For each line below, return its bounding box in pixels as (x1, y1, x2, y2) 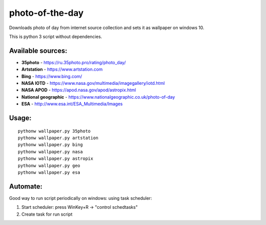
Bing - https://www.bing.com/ (21, 73, 82, 79)
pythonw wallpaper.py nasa (18, 149, 83, 154)
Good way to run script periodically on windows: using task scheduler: (9, 195, 152, 201)
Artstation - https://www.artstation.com (21, 67, 103, 73)
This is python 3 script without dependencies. (9, 34, 102, 39)
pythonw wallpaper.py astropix (18, 156, 94, 161)
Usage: (9, 114, 32, 122)
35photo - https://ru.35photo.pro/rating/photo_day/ (21, 59, 126, 65)
